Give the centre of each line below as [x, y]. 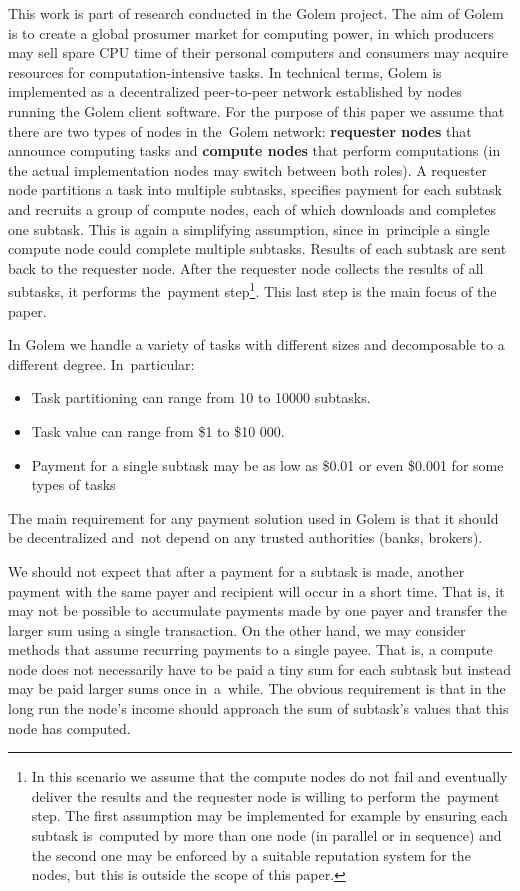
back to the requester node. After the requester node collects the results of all [246, 267]
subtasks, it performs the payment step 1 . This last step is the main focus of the [252, 289]
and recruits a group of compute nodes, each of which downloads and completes [252, 208]
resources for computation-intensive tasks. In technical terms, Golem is [225, 71]
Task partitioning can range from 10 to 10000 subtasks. [201, 397]
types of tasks [73, 484]
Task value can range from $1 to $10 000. [158, 430]
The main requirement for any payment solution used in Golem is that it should [253, 517]
